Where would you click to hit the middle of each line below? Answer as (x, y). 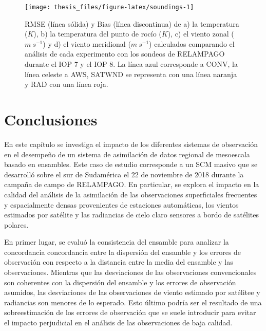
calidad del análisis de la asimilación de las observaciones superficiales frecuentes (131, 194)
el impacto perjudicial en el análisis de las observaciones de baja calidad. (118, 323)
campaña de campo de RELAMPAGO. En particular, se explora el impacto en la (132, 184)
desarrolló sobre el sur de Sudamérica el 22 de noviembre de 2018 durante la (124, 174)
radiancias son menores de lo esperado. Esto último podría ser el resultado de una (133, 302)
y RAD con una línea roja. (66, 84)
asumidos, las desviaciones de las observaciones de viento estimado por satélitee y (132, 292)
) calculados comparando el (192, 43)
